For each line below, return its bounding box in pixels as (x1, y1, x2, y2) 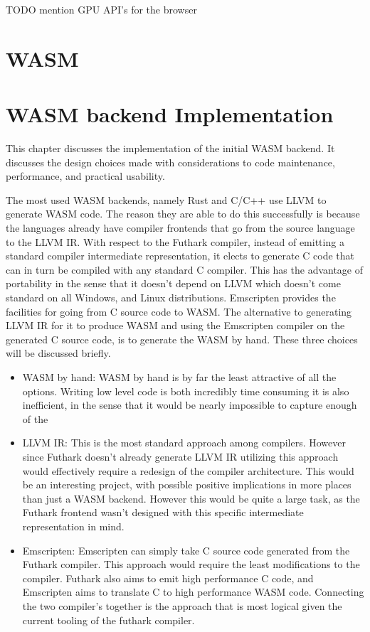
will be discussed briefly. (6, 346, 111, 360)
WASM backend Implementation (6, 100, 334, 129)
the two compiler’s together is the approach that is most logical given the (22, 598, 342, 613)
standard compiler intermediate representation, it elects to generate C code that (6, 248, 355, 263)
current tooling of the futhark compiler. (22, 612, 195, 627)
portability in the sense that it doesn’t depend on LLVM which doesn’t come (6, 276, 341, 291)
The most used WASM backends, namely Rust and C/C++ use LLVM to (6, 192, 327, 207)
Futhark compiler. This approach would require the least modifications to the (22, 557, 360, 572)
